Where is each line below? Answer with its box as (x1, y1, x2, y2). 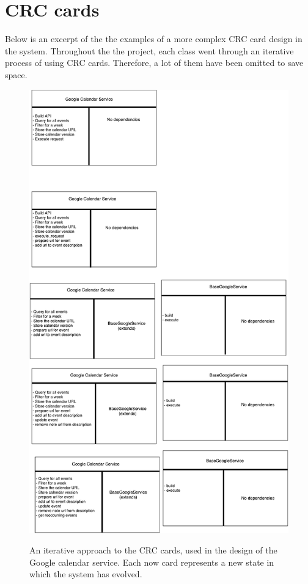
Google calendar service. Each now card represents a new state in (29, 555, 274, 568)
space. (5, 68, 28, 81)
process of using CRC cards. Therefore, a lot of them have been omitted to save (5, 56, 304, 69)
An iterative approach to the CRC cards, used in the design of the (29, 544, 277, 557)
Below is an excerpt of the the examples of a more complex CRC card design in (5, 32, 302, 45)
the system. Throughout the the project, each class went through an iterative (5, 44, 294, 57)
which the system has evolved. (29, 568, 142, 580)
